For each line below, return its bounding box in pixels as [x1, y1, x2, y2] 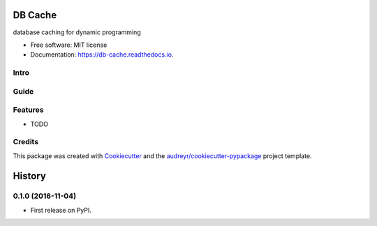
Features [13, 105, 44, 115]
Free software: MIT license [30, 41, 108, 49]
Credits [13, 137, 38, 147]
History [13, 170, 47, 182]
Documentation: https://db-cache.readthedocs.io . [30, 50, 174, 59]
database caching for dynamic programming [13, 28, 141, 36]
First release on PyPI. [30, 206, 92, 214]
